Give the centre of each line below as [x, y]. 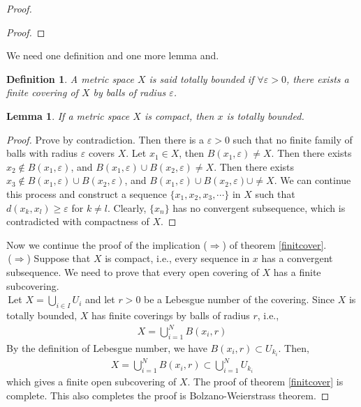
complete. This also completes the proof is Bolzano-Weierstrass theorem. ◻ [168, 395]
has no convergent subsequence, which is [259, 207]
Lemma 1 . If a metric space [68, 115]
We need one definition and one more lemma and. [113, 55]
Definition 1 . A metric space [70, 78]
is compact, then [179, 115]
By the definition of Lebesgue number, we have [107, 347]
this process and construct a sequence [87, 193]
